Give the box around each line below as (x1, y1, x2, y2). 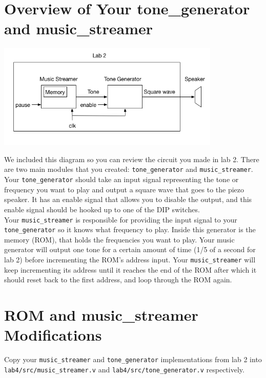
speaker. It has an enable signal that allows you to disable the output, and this (4, 194, 252, 205)
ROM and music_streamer (4, 304, 198, 325)
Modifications (4, 324, 102, 345)
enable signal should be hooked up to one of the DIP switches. (4, 204, 200, 214)
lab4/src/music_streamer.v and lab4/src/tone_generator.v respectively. (4, 364, 244, 374)
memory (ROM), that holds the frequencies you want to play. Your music (4, 234, 235, 244)
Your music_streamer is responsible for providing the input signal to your (4, 214, 237, 225)
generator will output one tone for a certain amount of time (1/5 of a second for (4, 244, 256, 255)
